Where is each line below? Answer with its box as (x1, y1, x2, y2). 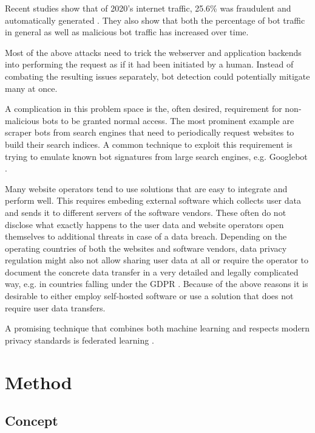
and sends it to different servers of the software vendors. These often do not (5, 206, 286, 218)
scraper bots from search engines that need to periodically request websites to (5, 126, 294, 139)
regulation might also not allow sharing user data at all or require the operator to (5, 254, 308, 266)
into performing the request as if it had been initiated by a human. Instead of (5, 58, 294, 71)
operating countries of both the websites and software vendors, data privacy (5, 241, 287, 254)
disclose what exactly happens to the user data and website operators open (5, 218, 284, 230)
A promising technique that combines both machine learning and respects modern (5, 322, 310, 334)
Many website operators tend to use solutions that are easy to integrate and (5, 182, 288, 195)
